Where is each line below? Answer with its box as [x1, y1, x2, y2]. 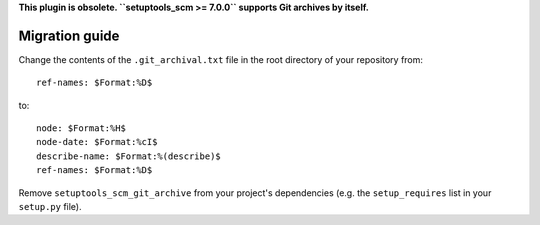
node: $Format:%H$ [36, 123, 127, 134]
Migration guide [18, 27, 120, 44]
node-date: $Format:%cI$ [36, 136, 158, 148]
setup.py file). [18, 201, 82, 213]
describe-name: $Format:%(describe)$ [36, 150, 222, 162]
